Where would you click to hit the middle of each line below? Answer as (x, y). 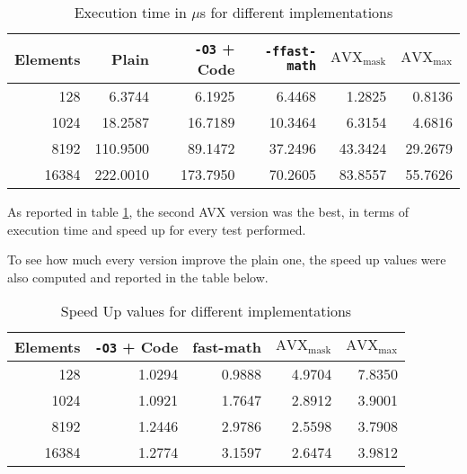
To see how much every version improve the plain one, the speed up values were (227, 259)
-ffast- (291, 51)
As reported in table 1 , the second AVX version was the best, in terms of (208, 211)
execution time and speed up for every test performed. (157, 229)
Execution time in (130, 12)
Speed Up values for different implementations (206, 311)
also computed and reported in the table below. (138, 277)
